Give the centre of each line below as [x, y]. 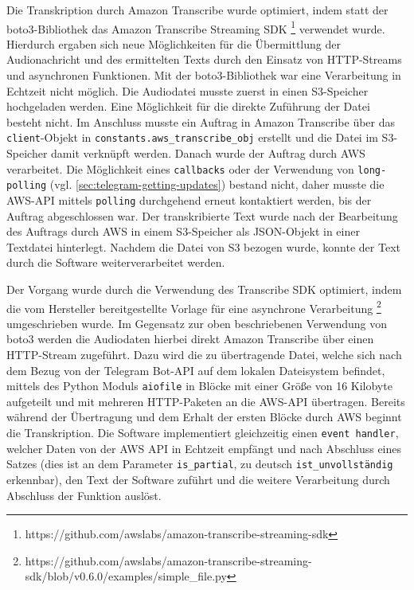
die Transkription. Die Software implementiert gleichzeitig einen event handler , [203, 433]
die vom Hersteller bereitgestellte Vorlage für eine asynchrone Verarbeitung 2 [194, 307]
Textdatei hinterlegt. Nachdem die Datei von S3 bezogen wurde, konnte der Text [203, 246]
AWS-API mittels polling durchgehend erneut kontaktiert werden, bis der [189, 199]
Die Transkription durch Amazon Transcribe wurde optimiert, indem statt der [197, 10]
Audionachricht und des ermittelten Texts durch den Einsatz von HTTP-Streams [204, 59]
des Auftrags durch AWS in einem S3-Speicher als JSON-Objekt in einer [183, 231]
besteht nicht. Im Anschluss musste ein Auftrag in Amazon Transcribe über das [201, 121]
